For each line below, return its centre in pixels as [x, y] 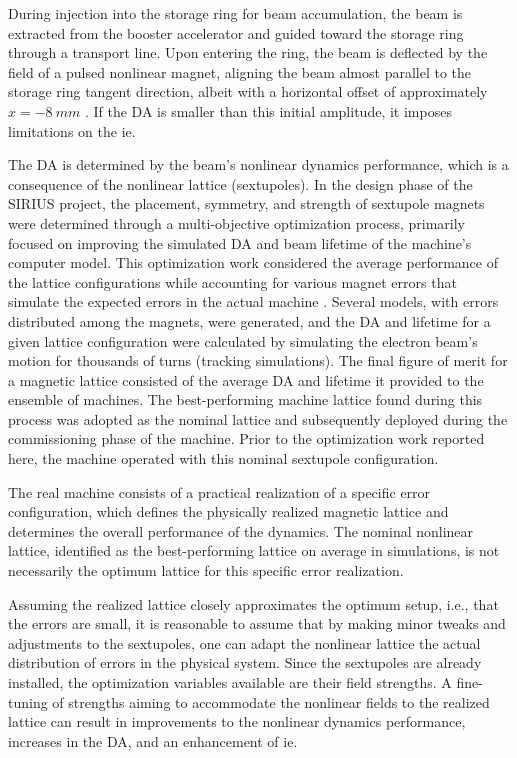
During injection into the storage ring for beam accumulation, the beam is [235, 13]
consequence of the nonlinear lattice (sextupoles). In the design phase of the [240, 183]
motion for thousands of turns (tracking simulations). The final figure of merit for [258, 360]
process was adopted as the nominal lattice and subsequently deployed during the [258, 418]
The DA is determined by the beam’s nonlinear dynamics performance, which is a [258, 164]
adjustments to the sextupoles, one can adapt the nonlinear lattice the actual [244, 642]
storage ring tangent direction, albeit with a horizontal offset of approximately [248, 91]
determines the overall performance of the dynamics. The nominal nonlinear [241, 530]
